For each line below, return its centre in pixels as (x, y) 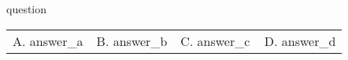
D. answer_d (300, 41)
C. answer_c (215, 41)
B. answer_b (132, 41)
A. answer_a (48, 41)
